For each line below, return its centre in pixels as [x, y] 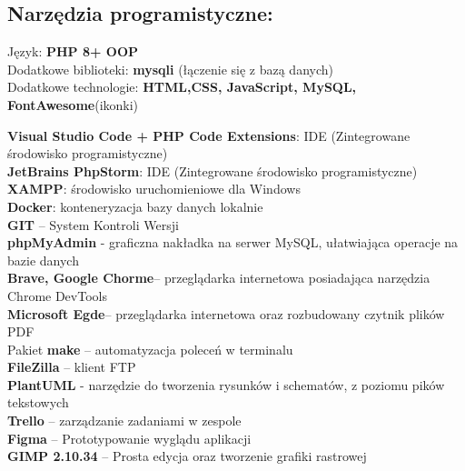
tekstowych [38, 402]
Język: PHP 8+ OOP [73, 51]
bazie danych [43, 260]
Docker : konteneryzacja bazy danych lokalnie [135, 206]
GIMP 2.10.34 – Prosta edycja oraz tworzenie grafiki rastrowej [187, 456]
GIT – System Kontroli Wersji [93, 224]
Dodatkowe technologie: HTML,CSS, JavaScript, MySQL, [182, 87]
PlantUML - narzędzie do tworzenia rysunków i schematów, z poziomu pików [226, 384]
